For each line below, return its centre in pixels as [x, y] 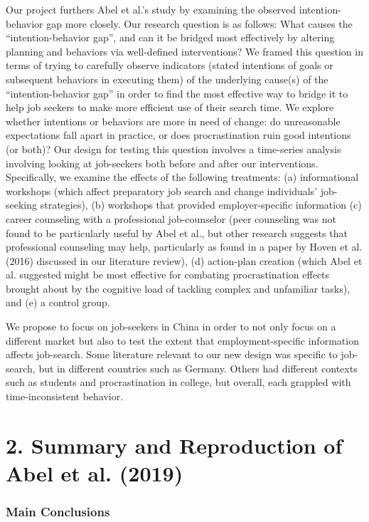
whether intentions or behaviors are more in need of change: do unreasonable [173, 121]
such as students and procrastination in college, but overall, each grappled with [178, 382]
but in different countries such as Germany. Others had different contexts [198, 368]
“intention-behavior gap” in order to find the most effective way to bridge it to [177, 93]
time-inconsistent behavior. [65, 396]
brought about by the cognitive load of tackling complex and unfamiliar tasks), [178, 288]
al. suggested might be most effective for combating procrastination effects [168, 275]
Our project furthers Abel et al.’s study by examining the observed [151, 9]
